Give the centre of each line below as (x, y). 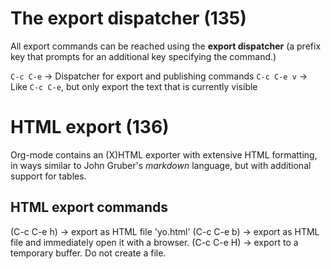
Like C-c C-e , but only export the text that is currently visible (134, 86)
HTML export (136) (90, 127)
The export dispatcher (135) (128, 18)
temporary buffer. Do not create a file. (88, 253)
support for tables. (48, 176)
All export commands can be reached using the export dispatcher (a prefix (166, 46)
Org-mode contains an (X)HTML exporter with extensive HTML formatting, (164, 154)
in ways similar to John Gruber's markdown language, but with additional (161, 165)
